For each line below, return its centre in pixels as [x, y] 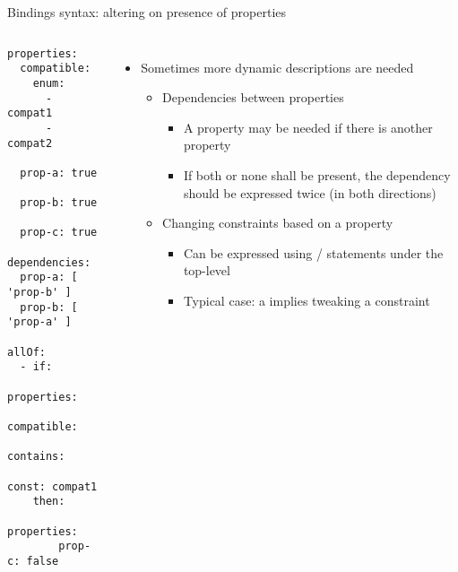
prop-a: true [59, 173]
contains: [36, 457]
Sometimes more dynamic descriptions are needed [277, 67]
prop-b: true [59, 203]
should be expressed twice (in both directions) [310, 192]
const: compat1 [52, 486]
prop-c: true [59, 233]
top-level [207, 270]
